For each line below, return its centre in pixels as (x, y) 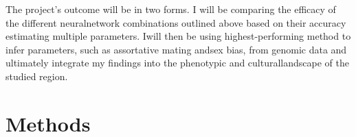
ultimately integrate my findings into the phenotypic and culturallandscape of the (178, 63)
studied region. (37, 76)
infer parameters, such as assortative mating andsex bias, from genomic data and (176, 49)
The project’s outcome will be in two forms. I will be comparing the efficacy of (171, 9)
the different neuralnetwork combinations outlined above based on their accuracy (176, 22)
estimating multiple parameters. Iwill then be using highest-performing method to (178, 36)
